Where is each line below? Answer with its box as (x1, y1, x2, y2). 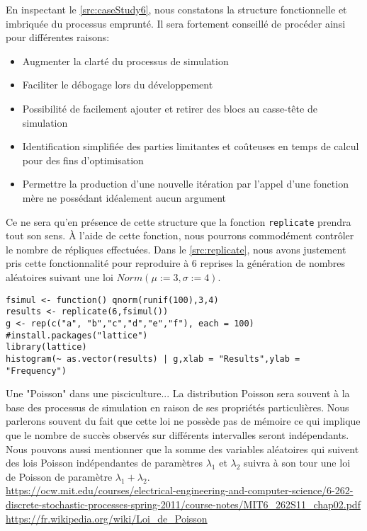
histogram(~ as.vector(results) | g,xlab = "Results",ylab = (6, 353, 300, 364)
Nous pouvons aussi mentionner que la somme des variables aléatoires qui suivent (6, 441, 359, 456)
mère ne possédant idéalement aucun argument (22, 190, 227, 205)
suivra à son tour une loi (244, 455, 351, 470)
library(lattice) (6, 342, 87, 353)
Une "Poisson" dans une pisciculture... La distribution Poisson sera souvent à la (6, 386, 350, 401)
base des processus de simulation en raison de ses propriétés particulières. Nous (6, 399, 349, 414)
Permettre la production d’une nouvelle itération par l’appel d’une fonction (22, 176, 349, 191)
